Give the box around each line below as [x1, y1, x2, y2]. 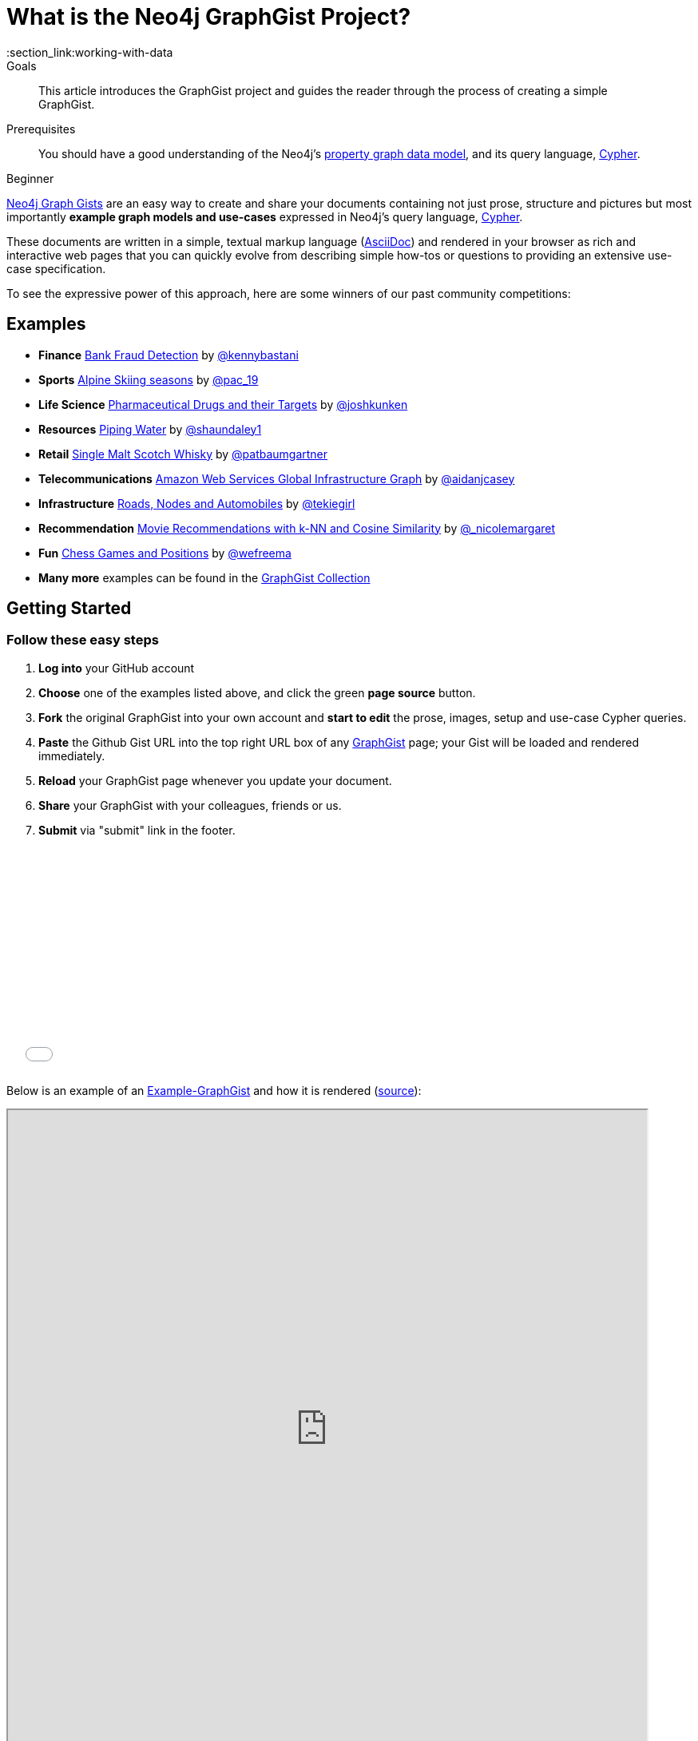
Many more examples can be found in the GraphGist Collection [38, 570, 371, 585]
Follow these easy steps [6, 632, 159, 648]
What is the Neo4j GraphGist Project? [6, 3, 411, 30]
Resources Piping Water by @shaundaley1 [38, 422, 262, 436]
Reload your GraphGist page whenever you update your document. [38, 773, 392, 787]
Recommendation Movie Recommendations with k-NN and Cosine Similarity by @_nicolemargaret [38, 521, 556, 535]
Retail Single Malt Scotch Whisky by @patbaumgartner [38, 446, 328, 461]
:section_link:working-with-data [6, 45, 173, 59]
